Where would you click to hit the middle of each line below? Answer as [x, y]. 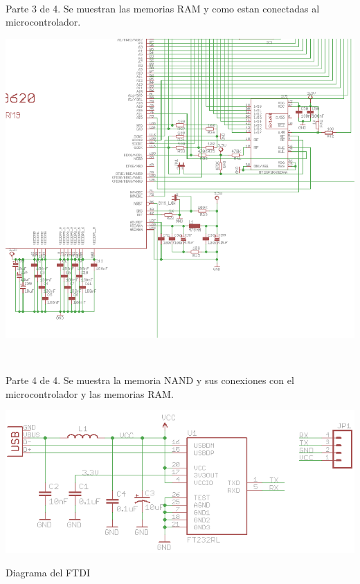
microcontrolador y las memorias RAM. [90, 393]
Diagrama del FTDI [48, 572]
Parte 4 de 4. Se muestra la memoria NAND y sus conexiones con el [150, 380]
